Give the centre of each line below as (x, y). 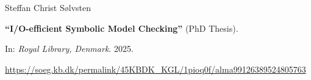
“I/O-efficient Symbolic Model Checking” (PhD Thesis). (122, 28)
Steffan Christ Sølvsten (48, 7)
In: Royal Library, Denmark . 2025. (69, 49)
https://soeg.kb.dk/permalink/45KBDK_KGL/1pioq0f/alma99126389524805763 (155, 69)
